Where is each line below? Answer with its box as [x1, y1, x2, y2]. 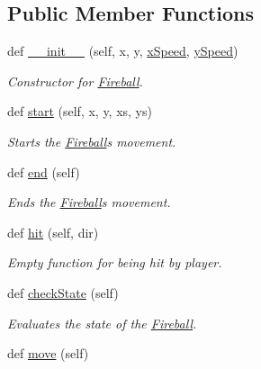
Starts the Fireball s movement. [7, 131, 176, 150]
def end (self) [7, 162, 80, 181]
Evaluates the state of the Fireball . [7, 313, 197, 332]
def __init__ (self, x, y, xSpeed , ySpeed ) [7, 41, 238, 60]
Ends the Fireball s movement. [7, 193, 171, 211]
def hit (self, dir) [7, 222, 99, 241]
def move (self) [7, 344, 89, 363]
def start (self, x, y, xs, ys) [7, 102, 152, 121]
